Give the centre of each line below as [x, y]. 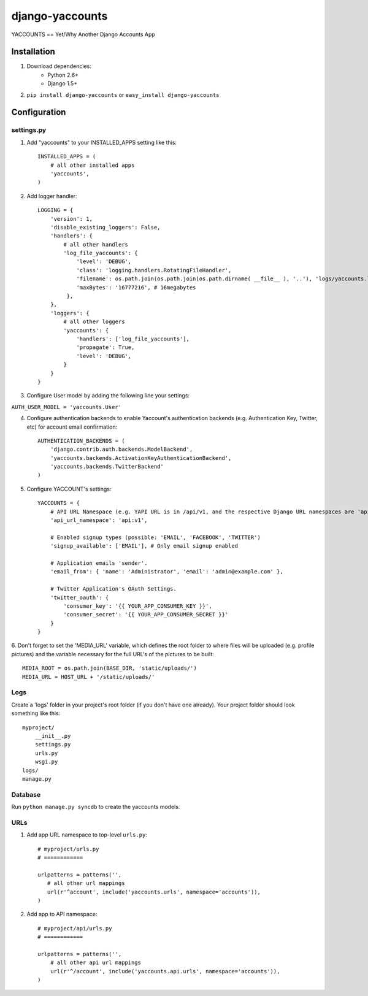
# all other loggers [94, 322]
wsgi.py [46, 762]
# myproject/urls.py [68, 849]
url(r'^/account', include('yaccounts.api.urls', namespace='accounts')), [165, 971]
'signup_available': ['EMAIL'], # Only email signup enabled [144, 546]
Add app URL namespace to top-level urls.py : [87, 835]
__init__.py [53, 736]
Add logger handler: [52, 196]
